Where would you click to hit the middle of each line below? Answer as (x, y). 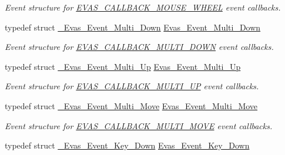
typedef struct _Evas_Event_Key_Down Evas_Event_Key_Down (127, 145)
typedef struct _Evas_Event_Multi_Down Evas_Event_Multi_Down (133, 27)
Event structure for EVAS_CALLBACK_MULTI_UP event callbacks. (132, 86)
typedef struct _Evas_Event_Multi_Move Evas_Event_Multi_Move (131, 105)
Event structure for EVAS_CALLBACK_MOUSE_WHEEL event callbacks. (143, 7)
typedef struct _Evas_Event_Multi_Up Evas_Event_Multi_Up (123, 66)
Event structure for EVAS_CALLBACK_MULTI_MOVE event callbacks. (139, 125)
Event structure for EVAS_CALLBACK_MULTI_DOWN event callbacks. (139, 47)
